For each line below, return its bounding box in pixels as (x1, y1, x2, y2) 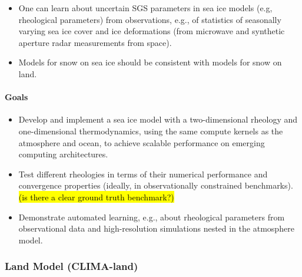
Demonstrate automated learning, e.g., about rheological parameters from (18, 210, 285, 223)
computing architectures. (18, 148, 108, 160)
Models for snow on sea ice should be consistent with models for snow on (18, 56, 282, 68)
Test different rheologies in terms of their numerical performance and (18, 167, 268, 180)
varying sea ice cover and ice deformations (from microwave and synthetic (18, 25, 285, 37)
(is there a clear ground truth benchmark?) (18, 190, 174, 203)
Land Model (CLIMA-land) (5, 259, 138, 273)
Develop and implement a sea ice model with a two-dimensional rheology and (18, 113, 298, 126)
